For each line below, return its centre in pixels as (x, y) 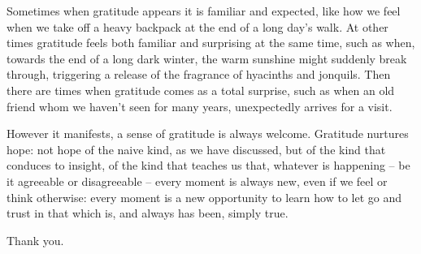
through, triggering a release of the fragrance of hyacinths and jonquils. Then (199, 74)
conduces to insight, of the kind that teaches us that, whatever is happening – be (208, 165)
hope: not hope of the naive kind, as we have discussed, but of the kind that (196, 149)
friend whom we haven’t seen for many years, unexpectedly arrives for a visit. (200, 106)
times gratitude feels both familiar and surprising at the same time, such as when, (211, 43)
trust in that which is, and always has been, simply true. (148, 213)
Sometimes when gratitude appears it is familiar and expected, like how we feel (204, 11)
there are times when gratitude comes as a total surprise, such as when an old (201, 90)
